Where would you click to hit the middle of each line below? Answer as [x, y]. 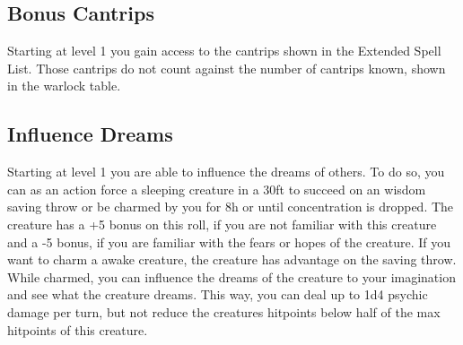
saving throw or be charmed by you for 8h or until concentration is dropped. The [231, 207]
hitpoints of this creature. [78, 329]
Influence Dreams [90, 134]
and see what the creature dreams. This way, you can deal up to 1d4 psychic [218, 294]
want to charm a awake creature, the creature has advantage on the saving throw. [232, 259]
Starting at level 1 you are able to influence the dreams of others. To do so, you [226, 172]
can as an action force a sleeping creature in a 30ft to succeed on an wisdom [217, 189]
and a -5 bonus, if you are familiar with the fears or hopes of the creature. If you [229, 241]
